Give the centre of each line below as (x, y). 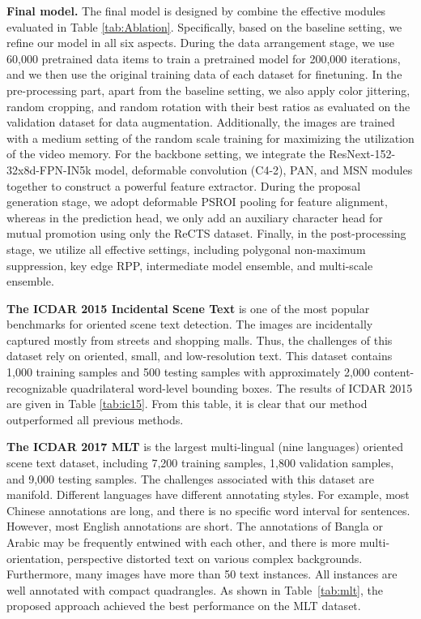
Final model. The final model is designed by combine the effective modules (196, 11)
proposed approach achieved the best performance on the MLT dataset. (184, 606)
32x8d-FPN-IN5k (49, 169)
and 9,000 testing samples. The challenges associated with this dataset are (191, 478)
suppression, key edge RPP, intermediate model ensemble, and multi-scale (190, 265)
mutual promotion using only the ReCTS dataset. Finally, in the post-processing (206, 233)
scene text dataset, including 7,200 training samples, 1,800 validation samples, (200, 463)
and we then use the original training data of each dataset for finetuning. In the (204, 74)
